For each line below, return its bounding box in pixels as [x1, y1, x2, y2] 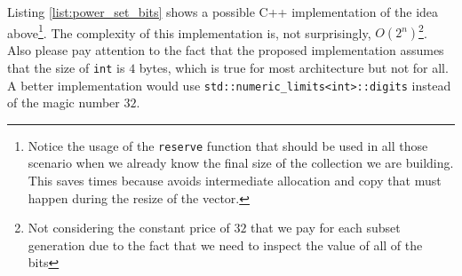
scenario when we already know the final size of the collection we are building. [28, 154, 454, 172]
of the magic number [7, 93, 120, 112]
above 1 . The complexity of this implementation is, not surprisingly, [7, 20, 371, 42]
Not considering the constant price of [28, 218, 230, 237]
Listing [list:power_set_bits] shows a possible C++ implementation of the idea [7, 3, 439, 20]
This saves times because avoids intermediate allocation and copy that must [28, 171, 442, 189]
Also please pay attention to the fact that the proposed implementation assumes [7, 41, 444, 59]
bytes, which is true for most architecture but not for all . [139, 58, 449, 76]
